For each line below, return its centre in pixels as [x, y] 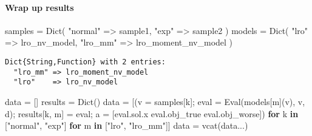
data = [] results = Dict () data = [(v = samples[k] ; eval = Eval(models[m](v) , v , [155, 101]
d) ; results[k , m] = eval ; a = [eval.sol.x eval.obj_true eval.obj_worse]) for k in [152, 113]
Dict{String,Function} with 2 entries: [85, 62]
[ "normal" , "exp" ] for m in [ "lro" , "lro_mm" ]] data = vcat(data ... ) [127, 125]
